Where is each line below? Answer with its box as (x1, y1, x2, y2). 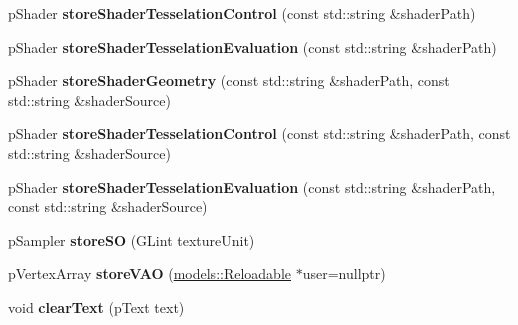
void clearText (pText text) (8, 296, 185, 317)
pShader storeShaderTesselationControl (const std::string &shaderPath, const (8, 123, 511, 144)
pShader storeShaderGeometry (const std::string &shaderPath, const (8, 70, 450, 91)
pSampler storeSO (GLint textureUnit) (8, 229, 255, 250)
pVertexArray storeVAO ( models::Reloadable (8, 263, 292, 284)
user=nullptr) (302, 263, 386, 284)
